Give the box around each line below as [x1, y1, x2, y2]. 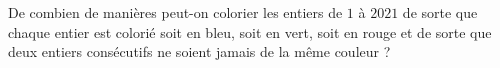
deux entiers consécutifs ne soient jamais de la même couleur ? [8, 41, 391, 62]
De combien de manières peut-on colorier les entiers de [8, 2, 343, 22]
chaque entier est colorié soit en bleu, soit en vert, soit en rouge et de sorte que [8, 21, 492, 42]
